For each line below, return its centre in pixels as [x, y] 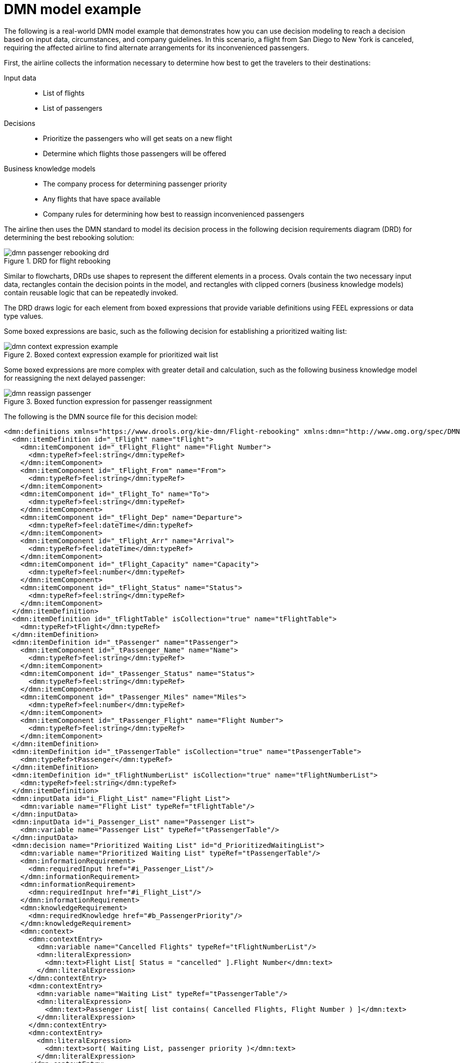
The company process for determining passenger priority [135, 184]
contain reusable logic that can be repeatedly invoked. [91, 292]
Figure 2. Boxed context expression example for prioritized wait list [111, 354]
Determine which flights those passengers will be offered [135, 153]
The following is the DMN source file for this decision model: [101, 416]
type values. [24, 316]
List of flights [64, 93]
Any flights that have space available [102, 199]
